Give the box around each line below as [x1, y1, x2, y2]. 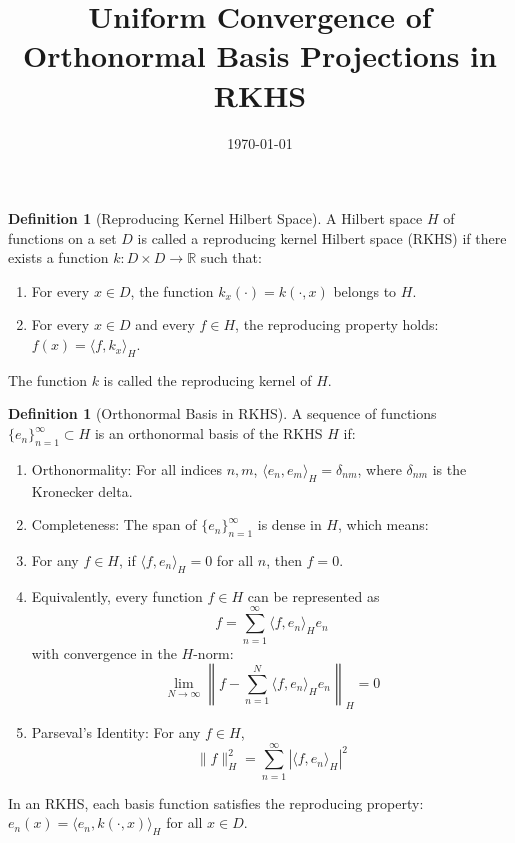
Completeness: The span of [31, 514, 197, 535]
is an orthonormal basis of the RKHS [94, 423, 323, 444]
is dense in [257, 514, 322, 535]
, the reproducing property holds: [235, 314, 439, 335]
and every [135, 314, 195, 335]
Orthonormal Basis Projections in [23, 35, 497, 76]
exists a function [8, 247, 109, 268]
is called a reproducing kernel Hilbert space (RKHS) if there [137, 227, 507, 248]
